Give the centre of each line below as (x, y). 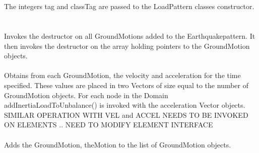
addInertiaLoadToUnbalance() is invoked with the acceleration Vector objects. (125, 105)
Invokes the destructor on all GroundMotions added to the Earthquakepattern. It (130, 35)
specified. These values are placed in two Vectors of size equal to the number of (126, 85)
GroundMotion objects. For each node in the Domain (86, 95)
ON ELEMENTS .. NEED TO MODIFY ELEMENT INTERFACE (109, 125)
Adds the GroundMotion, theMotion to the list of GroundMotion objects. (118, 144)
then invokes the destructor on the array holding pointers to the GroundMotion (127, 46)
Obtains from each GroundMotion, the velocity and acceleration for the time (122, 75)
